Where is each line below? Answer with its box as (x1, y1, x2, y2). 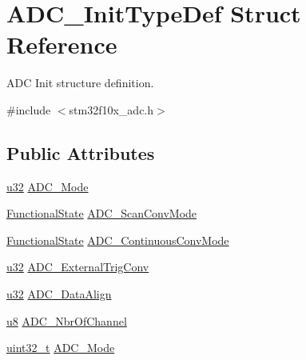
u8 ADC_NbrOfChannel (6, 312, 127, 329)
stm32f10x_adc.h (69, 101, 154, 118)
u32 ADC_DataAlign (6, 286, 112, 302)
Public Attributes (6, 140, 155, 165)
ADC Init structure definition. (6, 74, 154, 91)
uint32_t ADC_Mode (6, 339, 115, 356)
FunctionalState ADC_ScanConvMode (6, 205, 197, 222)
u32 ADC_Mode (6, 178, 89, 194)
